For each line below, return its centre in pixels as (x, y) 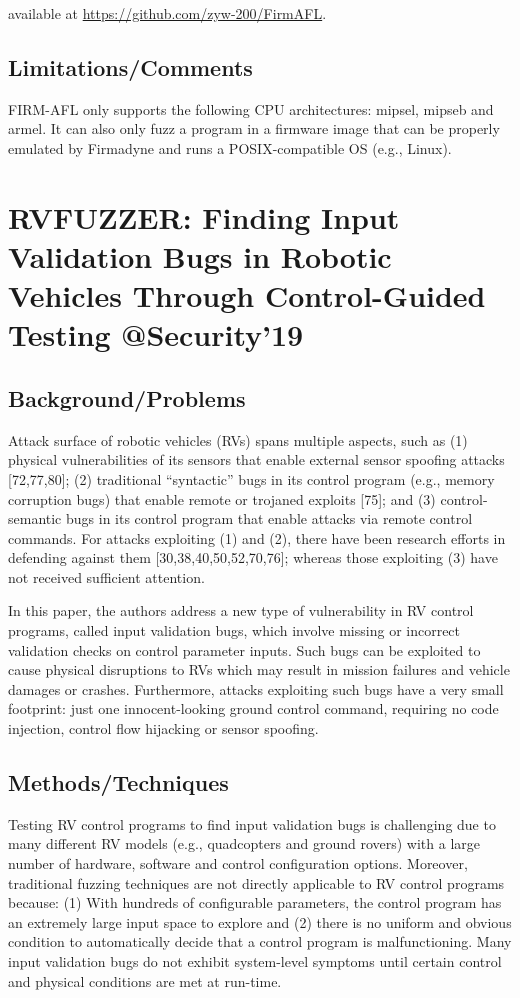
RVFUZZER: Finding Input (204, 216)
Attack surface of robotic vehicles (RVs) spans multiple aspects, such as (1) (238, 439)
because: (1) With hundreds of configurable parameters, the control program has (255, 902)
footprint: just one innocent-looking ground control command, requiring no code (253, 708)
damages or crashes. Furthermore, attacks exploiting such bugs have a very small (256, 688)
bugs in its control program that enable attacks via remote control (269, 518)
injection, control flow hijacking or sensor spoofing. (163, 728)
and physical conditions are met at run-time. (145, 980)
